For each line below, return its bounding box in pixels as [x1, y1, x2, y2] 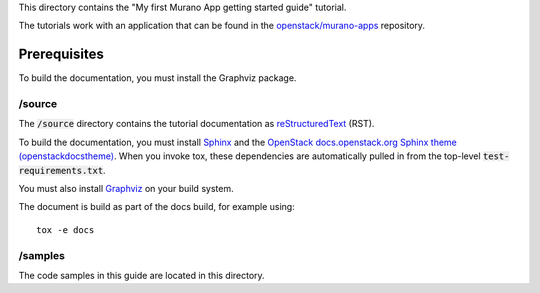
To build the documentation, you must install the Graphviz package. [18, 72, 297, 84]
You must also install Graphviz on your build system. [18, 183, 234, 194]
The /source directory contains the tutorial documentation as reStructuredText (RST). [18, 118, 375, 130]
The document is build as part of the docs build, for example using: [18, 201, 295, 213]
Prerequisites [18, 46, 104, 63]
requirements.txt [18, 165, 104, 176]
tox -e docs [36, 224, 95, 235]
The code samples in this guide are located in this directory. [18, 269, 265, 281]
